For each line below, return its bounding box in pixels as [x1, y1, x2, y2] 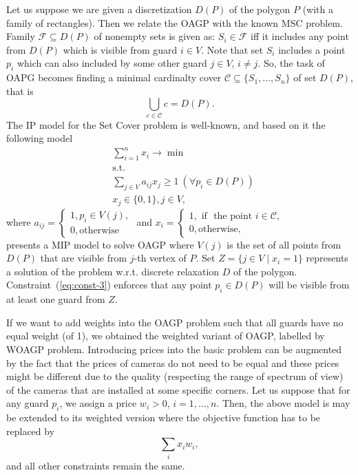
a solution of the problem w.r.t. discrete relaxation [6, 264, 220, 278]
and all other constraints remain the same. [6, 458, 185, 472]
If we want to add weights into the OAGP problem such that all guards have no [6, 315, 344, 329]
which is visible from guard [63, 42, 178, 56]
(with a [302, 2, 334, 16]
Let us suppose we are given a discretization [6, 2, 192, 16]
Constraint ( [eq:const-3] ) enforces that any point [6, 277, 212, 292]
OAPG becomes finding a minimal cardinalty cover [6, 70, 222, 85]
